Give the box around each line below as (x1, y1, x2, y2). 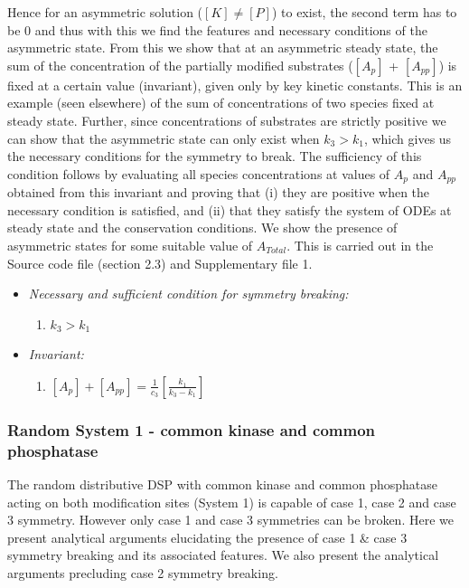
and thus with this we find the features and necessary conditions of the (34, 20, 427, 39)
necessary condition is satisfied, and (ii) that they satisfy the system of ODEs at (7, 200, 452, 219)
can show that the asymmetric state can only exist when (7, 128, 320, 147)
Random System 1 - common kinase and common (7, 418, 375, 441)
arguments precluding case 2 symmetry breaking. (7, 564, 278, 583)
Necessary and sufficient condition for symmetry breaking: (28, 284, 349, 303)
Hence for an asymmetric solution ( (7, 3, 203, 21)
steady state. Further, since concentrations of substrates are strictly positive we (7, 110, 446, 129)
